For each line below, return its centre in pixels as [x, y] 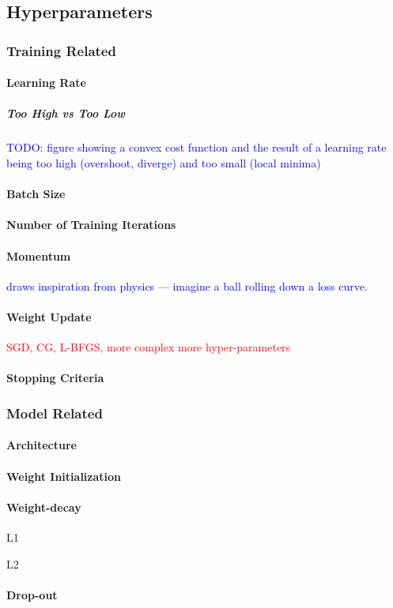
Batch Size [36, 194]
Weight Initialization [64, 476]
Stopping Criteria [55, 378]
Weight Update [49, 316]
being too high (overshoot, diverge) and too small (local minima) [164, 162]
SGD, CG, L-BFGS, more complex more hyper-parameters [149, 347]
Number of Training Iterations [91, 225]
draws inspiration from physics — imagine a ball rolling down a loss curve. [187, 285]
